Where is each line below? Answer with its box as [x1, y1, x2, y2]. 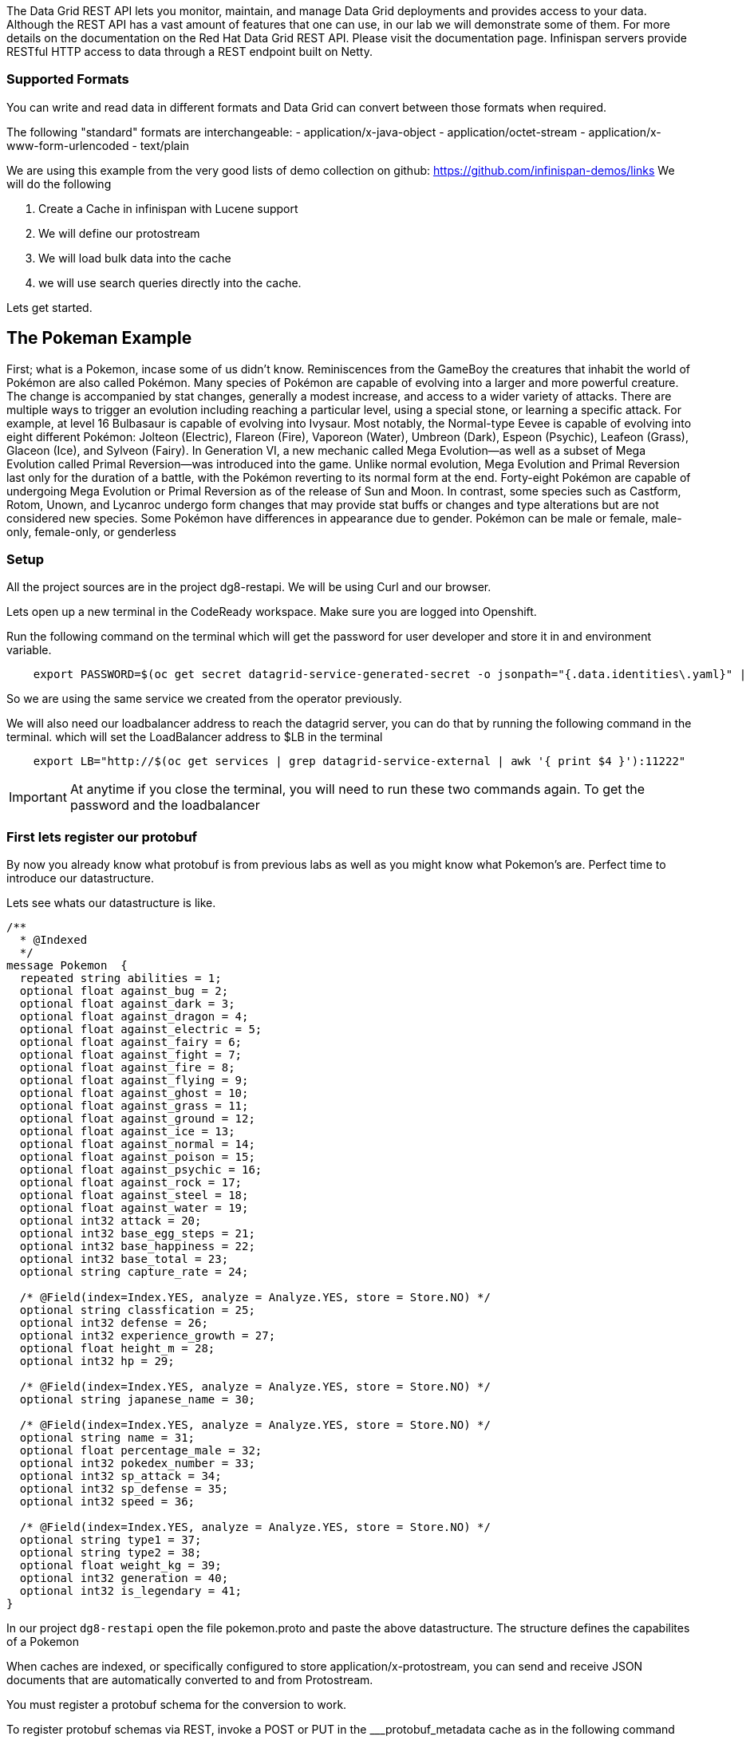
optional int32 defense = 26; [19, 1316, 208, 1330]
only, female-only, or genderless [6, 524, 176, 539]
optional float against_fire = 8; [19, 1061, 235, 1075]
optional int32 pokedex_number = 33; [19, 1457, 255, 1470]
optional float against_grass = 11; [19, 1099, 249, 1113]
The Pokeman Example [6, 328, 192, 349]
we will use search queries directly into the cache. [38, 275, 302, 290]
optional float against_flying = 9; [19, 1074, 249, 1087]
